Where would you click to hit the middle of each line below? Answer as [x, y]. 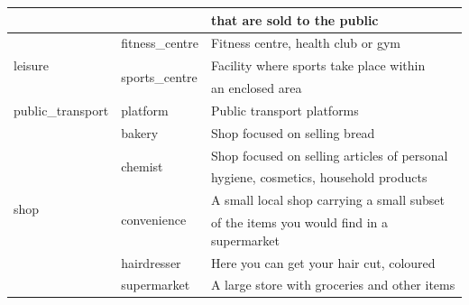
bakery [140, 132]
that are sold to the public [294, 19]
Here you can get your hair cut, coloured [323, 262]
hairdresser [151, 262]
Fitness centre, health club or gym [305, 43]
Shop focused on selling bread [293, 132]
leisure [32, 65]
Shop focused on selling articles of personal [329, 155]
